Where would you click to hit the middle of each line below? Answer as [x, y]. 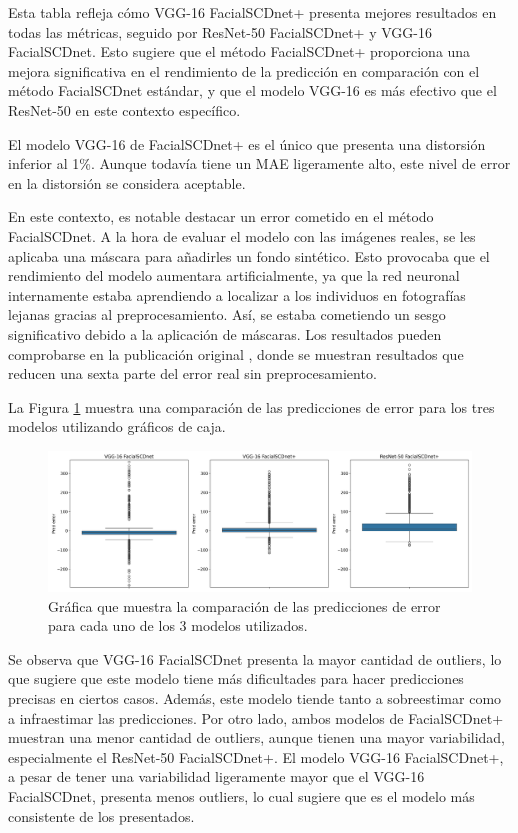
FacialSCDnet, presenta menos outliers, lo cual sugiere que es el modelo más [241, 796]
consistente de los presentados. [101, 815]
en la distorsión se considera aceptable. [127, 182]
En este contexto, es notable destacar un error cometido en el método [221, 216]
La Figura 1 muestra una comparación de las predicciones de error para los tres [251, 406]
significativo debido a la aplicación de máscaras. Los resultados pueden [225, 333]
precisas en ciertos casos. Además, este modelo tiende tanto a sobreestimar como [255, 698]
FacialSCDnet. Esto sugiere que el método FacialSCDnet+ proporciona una [239, 51]
